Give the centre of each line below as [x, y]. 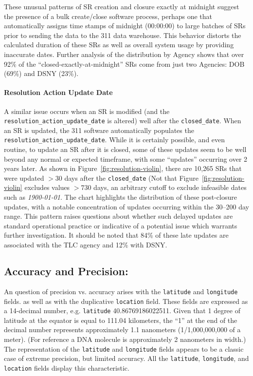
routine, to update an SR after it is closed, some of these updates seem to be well [125, 149]
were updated [24, 178]
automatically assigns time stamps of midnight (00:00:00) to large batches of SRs [125, 26]
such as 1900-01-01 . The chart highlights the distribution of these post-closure [120, 197]
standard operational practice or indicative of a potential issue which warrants [121, 225]
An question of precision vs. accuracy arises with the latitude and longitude [121, 291]
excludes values [47, 187]
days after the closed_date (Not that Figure [131, 178]
